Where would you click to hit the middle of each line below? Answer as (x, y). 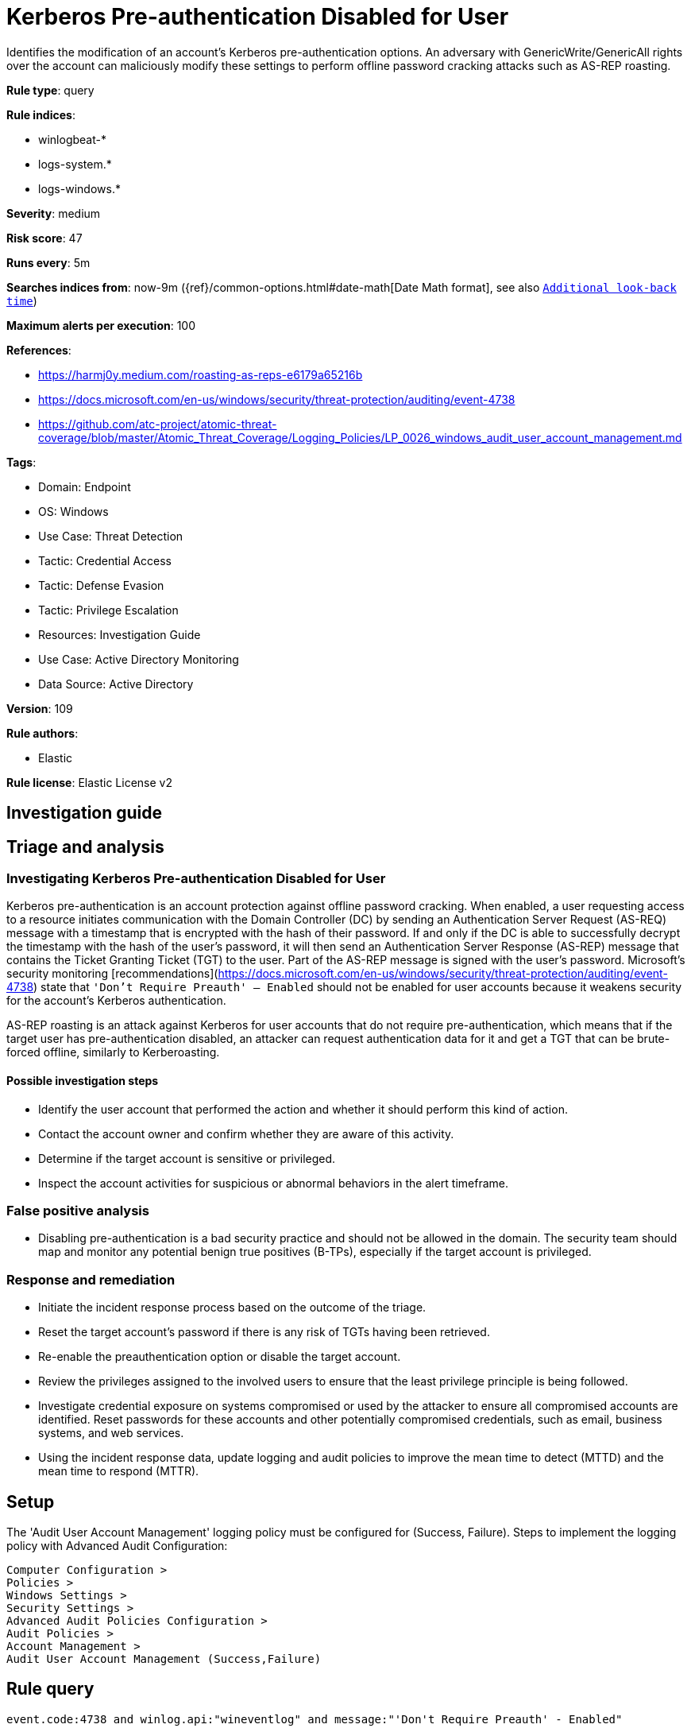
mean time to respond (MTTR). (119, 1471)
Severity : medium (54, 213)
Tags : (21, 462)
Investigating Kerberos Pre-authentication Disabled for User (196, 879)
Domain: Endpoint (85, 486)
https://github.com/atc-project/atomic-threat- (158, 424)
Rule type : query (50, 90)
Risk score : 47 (44, 238)
